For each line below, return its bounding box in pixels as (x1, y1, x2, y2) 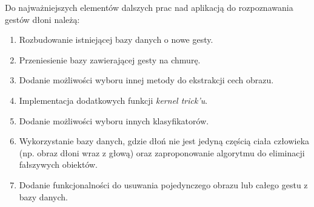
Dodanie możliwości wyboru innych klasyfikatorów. (19, 114, 209, 127)
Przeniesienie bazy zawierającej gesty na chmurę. (19, 53, 201, 66)
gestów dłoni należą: (5, 13, 80, 25)
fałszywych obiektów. (19, 158, 98, 171)
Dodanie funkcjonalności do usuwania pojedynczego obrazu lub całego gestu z (19, 178, 308, 191)
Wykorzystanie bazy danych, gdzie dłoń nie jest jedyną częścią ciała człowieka (19, 135, 310, 147)
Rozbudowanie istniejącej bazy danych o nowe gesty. (19, 33, 213, 46)
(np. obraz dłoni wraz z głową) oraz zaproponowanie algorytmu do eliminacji (19, 146, 305, 159)
